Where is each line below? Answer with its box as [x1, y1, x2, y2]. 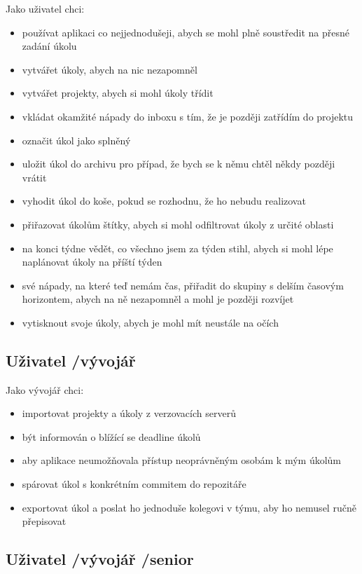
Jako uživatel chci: [6, 1, 85, 15]
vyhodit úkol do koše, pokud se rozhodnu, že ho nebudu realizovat [22, 193, 306, 208]
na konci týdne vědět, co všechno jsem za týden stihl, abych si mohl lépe [22, 240, 333, 255]
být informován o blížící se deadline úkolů [22, 429, 201, 444]
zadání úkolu [22, 39, 77, 53]
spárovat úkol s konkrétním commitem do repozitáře [22, 477, 246, 491]
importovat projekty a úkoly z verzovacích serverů [22, 406, 236, 421]
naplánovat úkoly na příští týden [22, 254, 162, 269]
